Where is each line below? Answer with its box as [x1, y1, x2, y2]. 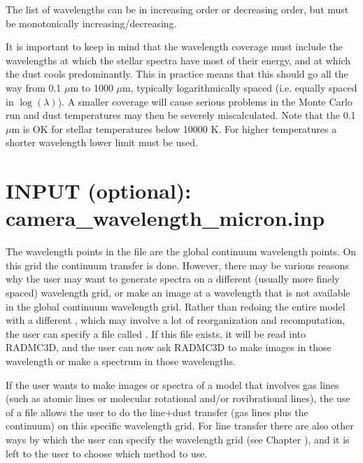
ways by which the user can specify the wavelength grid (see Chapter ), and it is [6, 432, 350, 446]
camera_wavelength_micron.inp [6, 204, 325, 232]
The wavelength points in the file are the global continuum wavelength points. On [6, 244, 357, 259]
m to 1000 [70, 80, 113, 94]
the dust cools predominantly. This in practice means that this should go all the [6, 66, 348, 81]
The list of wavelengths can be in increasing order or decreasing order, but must [6, 2, 349, 16]
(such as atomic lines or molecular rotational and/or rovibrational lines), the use [6, 391, 350, 406]
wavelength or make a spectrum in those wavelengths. [6, 354, 236, 368]
